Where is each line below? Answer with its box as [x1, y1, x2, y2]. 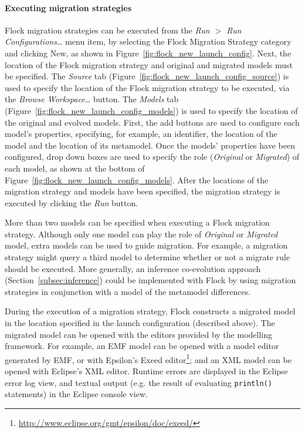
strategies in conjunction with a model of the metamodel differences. [5, 285, 251, 297]
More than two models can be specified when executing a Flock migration [5, 216, 270, 229]
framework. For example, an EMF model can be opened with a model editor [5, 340, 279, 352]
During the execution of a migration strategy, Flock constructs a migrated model [5, 305, 296, 317]
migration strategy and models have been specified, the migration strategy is [5, 185, 280, 197]
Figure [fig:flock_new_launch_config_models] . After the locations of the [5, 173, 269, 186]
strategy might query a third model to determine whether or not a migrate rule [5, 251, 290, 263]
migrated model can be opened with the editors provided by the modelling [5, 328, 272, 340]
